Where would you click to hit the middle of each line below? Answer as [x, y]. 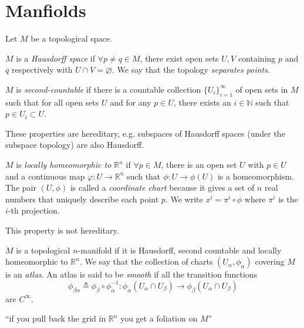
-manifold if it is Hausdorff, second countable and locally [180, 250]
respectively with [42, 70]
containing [257, 58]
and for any [131, 102]
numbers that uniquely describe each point [82, 199]
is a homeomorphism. [256, 176]
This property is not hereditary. [62, 230]
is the [288, 199]
